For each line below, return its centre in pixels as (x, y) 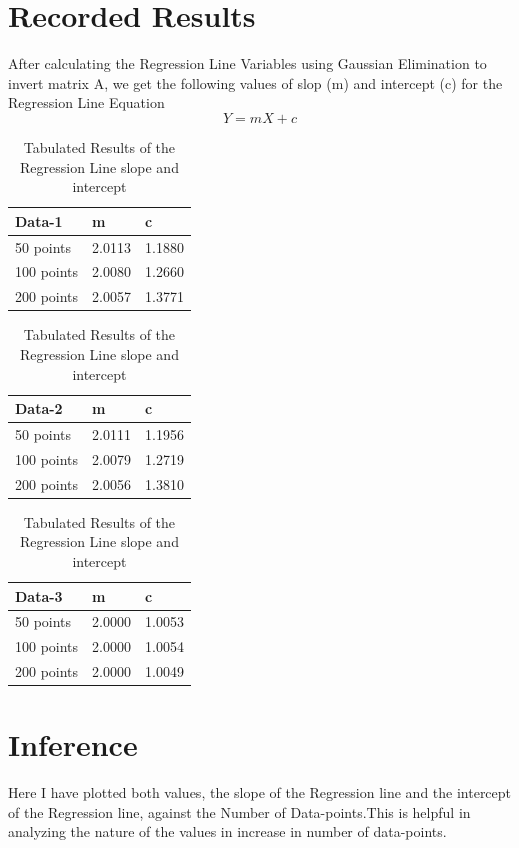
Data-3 (39, 595)
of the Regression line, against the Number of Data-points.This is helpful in (239, 811)
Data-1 (39, 220)
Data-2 (39, 408)
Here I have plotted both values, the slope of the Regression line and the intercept (260, 792)
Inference (73, 744)
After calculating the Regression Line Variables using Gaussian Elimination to (247, 63)
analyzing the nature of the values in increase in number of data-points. (227, 831)
